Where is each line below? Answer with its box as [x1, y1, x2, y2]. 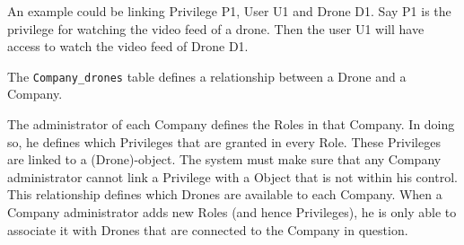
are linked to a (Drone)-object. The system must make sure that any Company [7, 150, 442, 169]
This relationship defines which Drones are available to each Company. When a [7, 185, 442, 204]
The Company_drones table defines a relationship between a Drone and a [7, 66, 407, 85]
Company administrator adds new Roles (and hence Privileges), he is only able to [7, 203, 457, 221]
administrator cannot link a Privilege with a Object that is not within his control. [7, 167, 458, 186]
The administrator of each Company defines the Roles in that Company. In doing [7, 115, 455, 134]
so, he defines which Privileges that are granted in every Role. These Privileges [7, 132, 441, 151]
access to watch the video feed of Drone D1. [7, 37, 249, 56]
